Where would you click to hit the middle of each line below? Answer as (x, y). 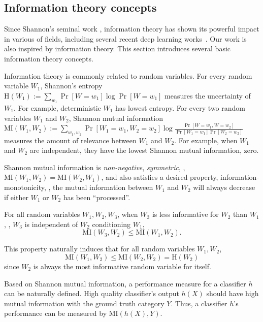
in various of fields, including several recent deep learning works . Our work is (125, 38)
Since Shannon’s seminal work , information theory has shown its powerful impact (132, 29)
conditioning (111, 224)
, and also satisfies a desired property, (160, 177)
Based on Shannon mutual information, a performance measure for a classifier (125, 283)
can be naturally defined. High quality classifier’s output (92, 293)
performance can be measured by (56, 313)
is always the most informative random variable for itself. (122, 266)
